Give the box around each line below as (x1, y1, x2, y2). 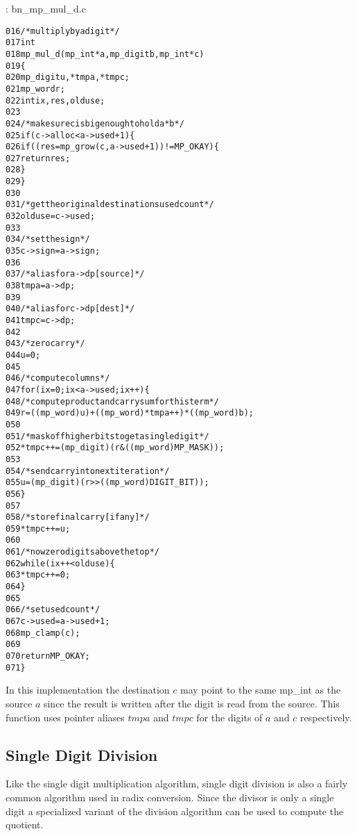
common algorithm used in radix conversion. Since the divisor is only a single (6, 789, 334, 804)
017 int (6, 38, 35, 48)
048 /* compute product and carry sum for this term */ (6, 396, 219, 407)
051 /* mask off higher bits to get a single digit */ (6, 431, 209, 441)
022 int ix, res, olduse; (6, 95, 105, 106)
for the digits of (196, 710, 263, 724)
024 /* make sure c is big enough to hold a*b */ (6, 118, 184, 129)
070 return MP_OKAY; (6, 651, 90, 662)
